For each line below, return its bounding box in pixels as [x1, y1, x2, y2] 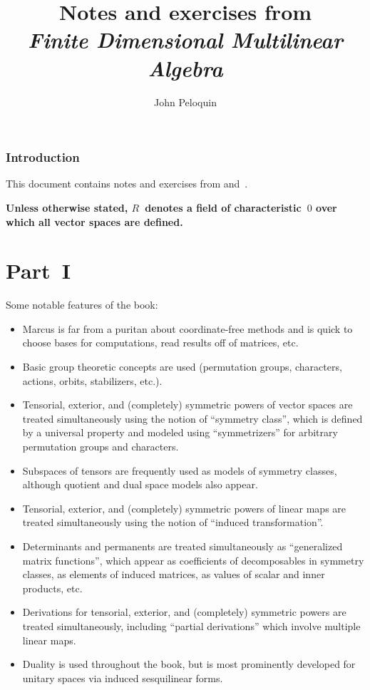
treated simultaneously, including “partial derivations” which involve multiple [22, 618, 361, 633]
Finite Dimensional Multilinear [28, 25, 343, 55]
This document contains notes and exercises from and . [6, 176, 248, 191]
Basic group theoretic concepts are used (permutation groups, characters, [22, 359, 342, 374]
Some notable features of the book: [6, 297, 158, 312]
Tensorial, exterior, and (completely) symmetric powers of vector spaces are [22, 397, 353, 412]
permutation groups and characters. [22, 439, 179, 454]
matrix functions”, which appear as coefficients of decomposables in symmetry [22, 552, 364, 567]
